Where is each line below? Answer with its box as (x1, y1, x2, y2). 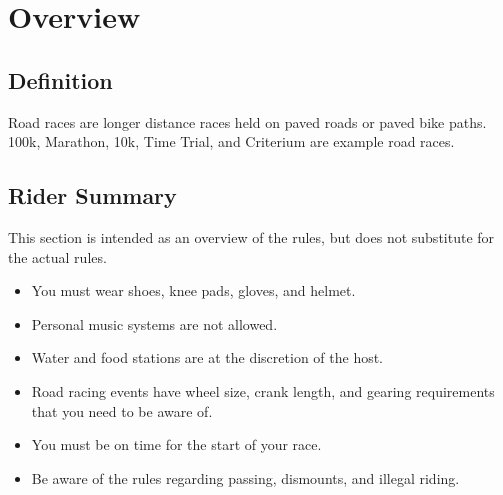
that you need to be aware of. (31, 400, 213, 421)
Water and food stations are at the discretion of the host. (31, 347, 384, 368)
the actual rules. (8, 246, 107, 267)
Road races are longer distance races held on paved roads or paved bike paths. (8, 111, 487, 132)
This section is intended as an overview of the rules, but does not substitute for (8, 226, 495, 247)
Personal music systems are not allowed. (31, 313, 278, 334)
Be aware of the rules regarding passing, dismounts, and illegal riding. (31, 467, 460, 488)
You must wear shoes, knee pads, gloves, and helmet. (31, 280, 356, 301)
